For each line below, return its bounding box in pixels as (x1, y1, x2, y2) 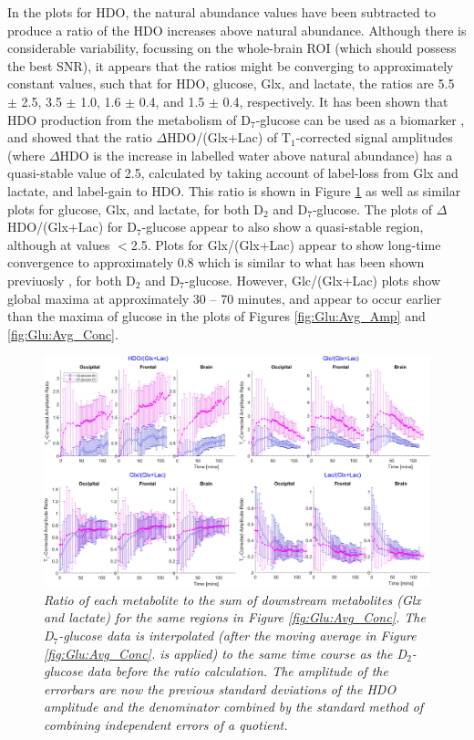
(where (7, 145, 46, 164)
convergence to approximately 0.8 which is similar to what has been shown (7, 253, 425, 272)
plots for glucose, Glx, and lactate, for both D (7, 199, 263, 218)
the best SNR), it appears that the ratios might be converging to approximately (7, 56, 454, 75)
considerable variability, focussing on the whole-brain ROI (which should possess (7, 38, 457, 57)
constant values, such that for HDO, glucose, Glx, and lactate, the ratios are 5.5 (7, 74, 455, 93)
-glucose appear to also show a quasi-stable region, (141, 217, 424, 236)
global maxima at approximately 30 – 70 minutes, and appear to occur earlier (7, 288, 441, 307)
